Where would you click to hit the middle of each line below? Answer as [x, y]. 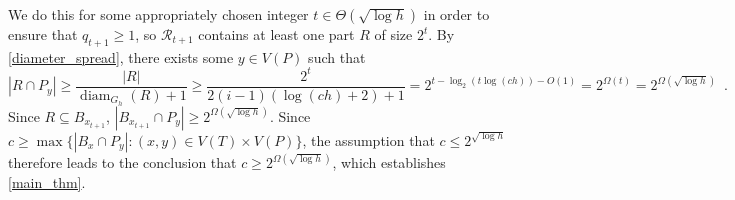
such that [337, 56]
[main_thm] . [47, 181]
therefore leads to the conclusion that [122, 162]
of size [393, 34]
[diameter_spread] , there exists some [121, 56]
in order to [456, 14]
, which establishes [389, 162]
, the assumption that [368, 139]
